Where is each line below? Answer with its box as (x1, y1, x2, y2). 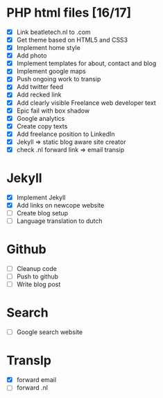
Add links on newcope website (16, 201, 105, 209)
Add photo (16, 51, 47, 60)
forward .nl (16, 383, 48, 392)
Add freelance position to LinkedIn (16, 130, 115, 138)
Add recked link (16, 90, 62, 99)
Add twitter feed (16, 83, 64, 91)
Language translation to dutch (16, 217, 103, 225)
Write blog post (16, 280, 61, 289)
